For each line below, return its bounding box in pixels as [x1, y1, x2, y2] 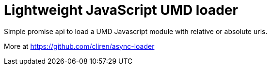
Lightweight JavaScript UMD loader [4, 2, 238, 18]
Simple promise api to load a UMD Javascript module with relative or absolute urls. [4, 27, 268, 35]
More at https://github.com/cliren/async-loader [4, 42, 155, 50]
